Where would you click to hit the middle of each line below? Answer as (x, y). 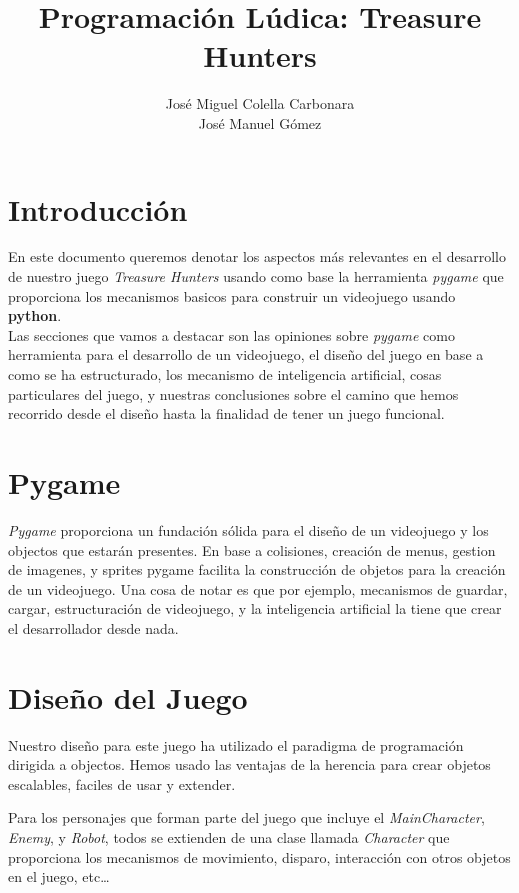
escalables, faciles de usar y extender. (122, 783)
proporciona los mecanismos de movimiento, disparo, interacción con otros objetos (259, 856)
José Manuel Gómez (260, 122)
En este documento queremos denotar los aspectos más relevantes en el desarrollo (257, 256)
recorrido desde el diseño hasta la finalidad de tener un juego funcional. (226, 413)
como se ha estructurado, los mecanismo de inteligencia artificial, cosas (225, 374)
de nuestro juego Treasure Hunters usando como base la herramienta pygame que (256, 276)
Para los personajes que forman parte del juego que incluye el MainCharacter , (246, 817)
